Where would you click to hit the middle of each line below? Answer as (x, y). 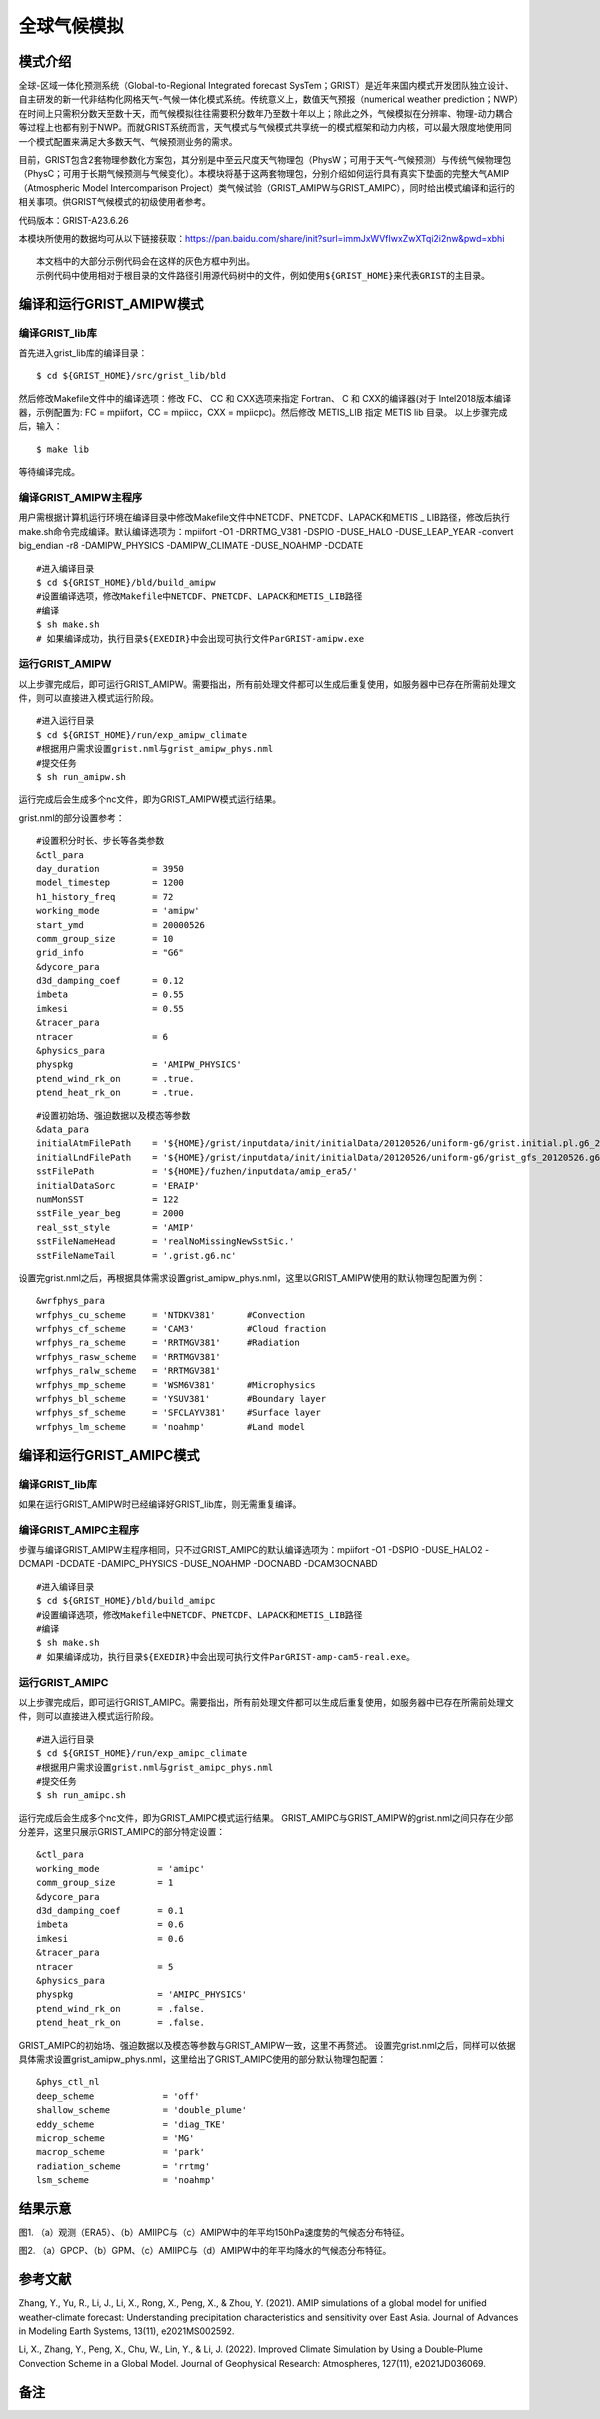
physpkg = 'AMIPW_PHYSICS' (139, 1064)
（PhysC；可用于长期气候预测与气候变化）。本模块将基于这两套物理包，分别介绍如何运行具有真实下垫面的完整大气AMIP (264, 174)
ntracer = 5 (105, 1966)
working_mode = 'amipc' (120, 1868)
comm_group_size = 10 (105, 938)
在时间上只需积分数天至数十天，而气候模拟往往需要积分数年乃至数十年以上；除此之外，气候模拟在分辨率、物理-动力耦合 (266, 113)
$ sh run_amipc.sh (81, 1795)
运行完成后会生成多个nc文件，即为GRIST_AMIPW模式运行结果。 (150, 799)
